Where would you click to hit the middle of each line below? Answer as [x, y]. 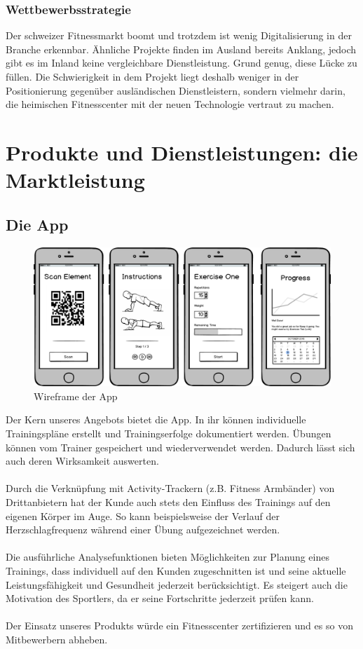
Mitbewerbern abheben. [57, 639]
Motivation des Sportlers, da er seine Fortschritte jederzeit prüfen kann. [160, 598]
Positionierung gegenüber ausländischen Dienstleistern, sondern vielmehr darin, [176, 90]
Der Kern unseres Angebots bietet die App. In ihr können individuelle [156, 419]
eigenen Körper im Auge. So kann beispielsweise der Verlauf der [143, 515]
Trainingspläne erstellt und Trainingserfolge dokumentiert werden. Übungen [169, 433]
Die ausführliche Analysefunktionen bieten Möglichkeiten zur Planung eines [167, 557]
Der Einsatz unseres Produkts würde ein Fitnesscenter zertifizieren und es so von [179, 626]
